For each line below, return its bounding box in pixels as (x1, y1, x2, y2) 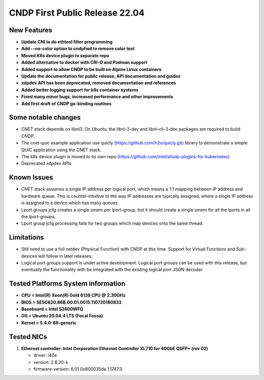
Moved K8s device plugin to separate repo (21, 52, 110, 58)
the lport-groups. (21, 214, 56, 219)
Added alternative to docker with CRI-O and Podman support (21, 59, 148, 66)
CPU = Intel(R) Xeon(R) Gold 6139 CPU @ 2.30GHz (21, 292, 126, 298)
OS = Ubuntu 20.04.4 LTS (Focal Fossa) (21, 313, 103, 319)
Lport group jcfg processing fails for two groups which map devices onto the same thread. (21, 220, 204, 226)
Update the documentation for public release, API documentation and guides (21, 73, 181, 79)
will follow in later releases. (38, 253, 93, 259)
